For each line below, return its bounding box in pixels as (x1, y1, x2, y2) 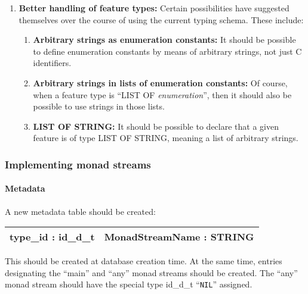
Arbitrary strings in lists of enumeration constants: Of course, (33, 76, 288, 89)
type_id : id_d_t (10, 230, 95, 244)
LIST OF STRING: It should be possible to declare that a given (33, 120, 279, 132)
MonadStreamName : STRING (104, 230, 254, 244)
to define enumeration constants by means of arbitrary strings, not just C (33, 45, 302, 57)
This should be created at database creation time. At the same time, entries (5, 255, 282, 267)
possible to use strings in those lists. (33, 100, 165, 112)
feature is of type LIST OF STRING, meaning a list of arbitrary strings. (33, 132, 298, 144)
